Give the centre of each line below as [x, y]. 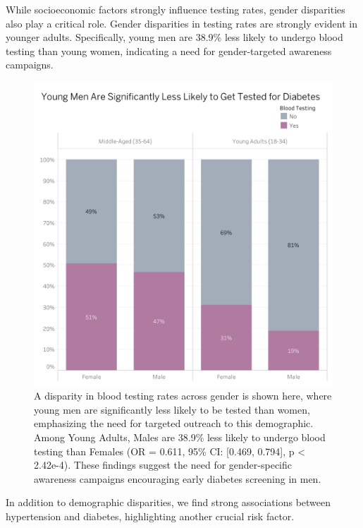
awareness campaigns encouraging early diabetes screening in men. [178, 478]
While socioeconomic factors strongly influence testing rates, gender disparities [176, 9]
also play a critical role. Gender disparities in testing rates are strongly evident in [181, 23]
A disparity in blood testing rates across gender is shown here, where [183, 396]
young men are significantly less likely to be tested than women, [172, 409]
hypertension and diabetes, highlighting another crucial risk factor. [150, 516]
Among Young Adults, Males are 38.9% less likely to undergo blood [180, 437]
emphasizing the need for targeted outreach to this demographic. [174, 423]
